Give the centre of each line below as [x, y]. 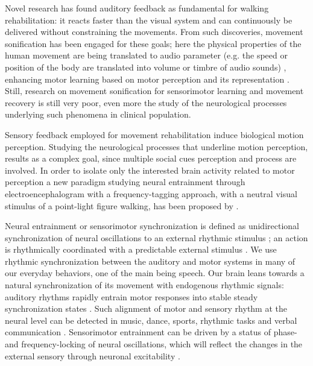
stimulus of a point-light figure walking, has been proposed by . [122, 205]
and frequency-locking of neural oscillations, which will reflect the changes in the [154, 344]
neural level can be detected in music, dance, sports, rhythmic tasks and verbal [151, 320]
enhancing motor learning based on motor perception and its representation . [147, 79]
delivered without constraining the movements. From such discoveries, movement [154, 32]
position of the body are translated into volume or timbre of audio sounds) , [146, 67]
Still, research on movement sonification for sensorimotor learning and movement [154, 91]
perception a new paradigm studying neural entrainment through [125, 182]
